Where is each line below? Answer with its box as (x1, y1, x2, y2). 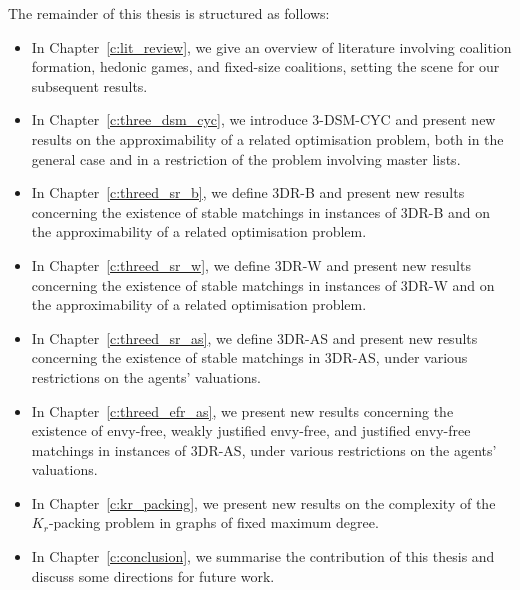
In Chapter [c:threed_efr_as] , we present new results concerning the (31, 400, 454, 421)
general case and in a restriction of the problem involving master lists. (31, 148, 461, 169)
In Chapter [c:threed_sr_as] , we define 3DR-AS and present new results (31, 327, 478, 348)
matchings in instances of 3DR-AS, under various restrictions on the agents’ (31, 439, 497, 460)
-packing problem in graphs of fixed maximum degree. (48, 512, 379, 533)
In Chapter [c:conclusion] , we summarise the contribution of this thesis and (31, 546, 495, 567)
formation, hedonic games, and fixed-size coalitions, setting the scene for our (31, 56, 500, 77)
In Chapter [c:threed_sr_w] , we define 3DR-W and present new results (31, 254, 471, 275)
